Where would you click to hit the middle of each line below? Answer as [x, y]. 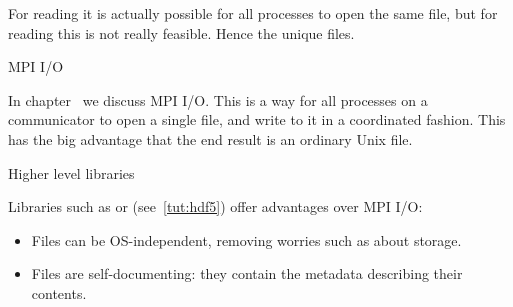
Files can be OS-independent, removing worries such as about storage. [246, 239]
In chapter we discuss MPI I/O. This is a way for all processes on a [218, 99]
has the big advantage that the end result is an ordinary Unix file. [210, 138]
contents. [59, 292]
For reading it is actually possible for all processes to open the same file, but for [253, 13]
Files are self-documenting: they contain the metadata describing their [247, 273]
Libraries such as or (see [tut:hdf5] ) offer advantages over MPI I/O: [215, 206]
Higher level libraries [71, 172]
